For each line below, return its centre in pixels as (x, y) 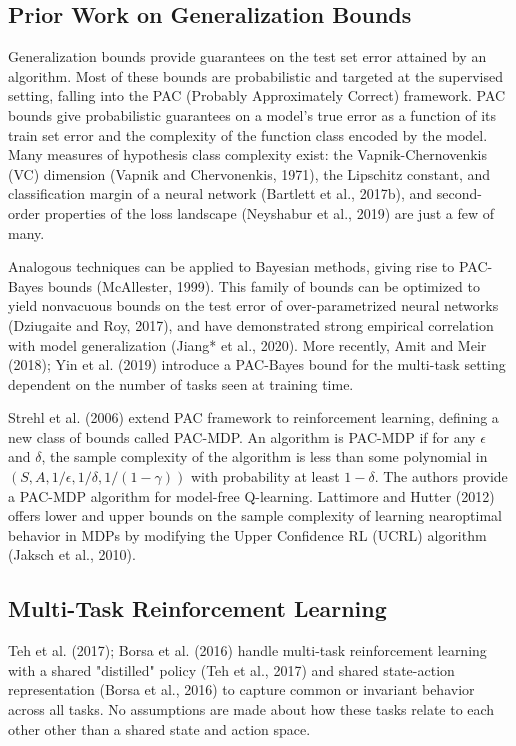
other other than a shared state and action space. (159, 728)
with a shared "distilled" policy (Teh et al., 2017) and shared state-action (231, 669)
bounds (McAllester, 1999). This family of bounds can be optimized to (263, 285)
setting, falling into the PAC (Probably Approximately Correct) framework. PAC (257, 95)
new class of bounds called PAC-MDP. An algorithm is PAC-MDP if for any (242, 436)
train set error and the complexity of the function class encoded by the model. (248, 134)
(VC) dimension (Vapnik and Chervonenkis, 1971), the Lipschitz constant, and (249, 173)
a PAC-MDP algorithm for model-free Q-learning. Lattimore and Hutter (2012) (251, 495)
